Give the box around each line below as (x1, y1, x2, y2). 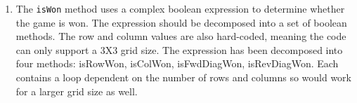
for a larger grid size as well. (15, 83, 138, 98)
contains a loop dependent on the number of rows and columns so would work (15, 70, 351, 85)
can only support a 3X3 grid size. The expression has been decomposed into (15, 42, 343, 57)
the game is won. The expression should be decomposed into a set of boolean (15, 15, 347, 29)
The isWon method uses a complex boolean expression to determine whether (15, 1, 345, 15)
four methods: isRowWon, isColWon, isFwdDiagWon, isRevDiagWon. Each (15, 56, 339, 71)
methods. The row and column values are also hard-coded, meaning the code (15, 29, 346, 43)
